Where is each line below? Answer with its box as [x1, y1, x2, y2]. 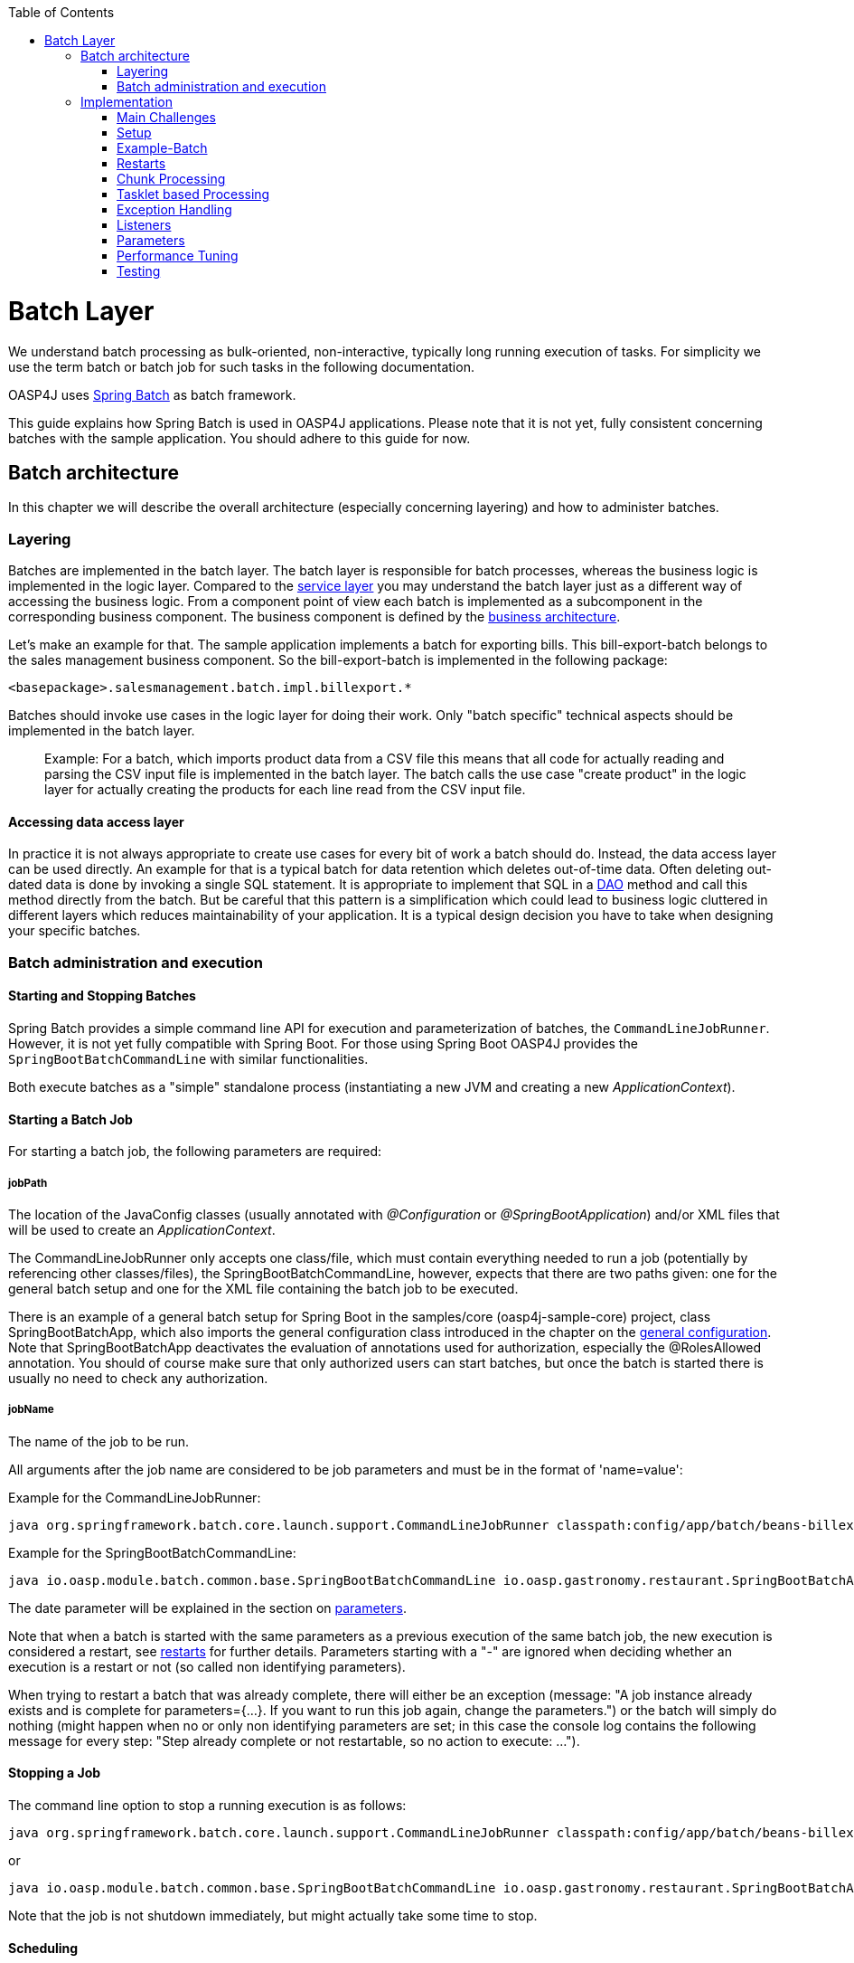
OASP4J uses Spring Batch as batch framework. [8, 386, 296, 403]
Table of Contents [8, 5, 115, 20]
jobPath [8, 1176, 48, 1190]
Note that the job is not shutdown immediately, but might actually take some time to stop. [8, 1907, 538, 1923]
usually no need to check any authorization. [8, 1370, 268, 1386]
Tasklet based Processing [117, 186, 270, 202]
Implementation [80, 94, 173, 109]
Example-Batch [117, 140, 208, 156]
